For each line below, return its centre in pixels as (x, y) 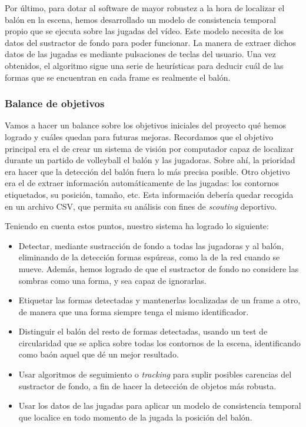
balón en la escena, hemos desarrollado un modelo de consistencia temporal (140, 19)
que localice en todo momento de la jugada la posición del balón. (135, 417)
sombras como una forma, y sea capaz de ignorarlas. (112, 280)
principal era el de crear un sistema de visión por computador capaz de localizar (149, 148)
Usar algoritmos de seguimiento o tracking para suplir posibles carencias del (155, 374)
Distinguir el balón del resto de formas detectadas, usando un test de (143, 331)
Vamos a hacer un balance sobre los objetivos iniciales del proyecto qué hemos (146, 125)
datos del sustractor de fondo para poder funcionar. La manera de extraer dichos (150, 42)
